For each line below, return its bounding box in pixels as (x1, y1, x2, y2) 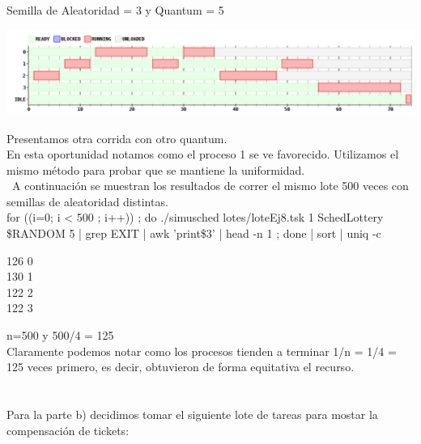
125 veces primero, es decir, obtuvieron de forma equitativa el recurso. (6, 358, 355, 375)
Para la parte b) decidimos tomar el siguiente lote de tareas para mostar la (6, 406, 378, 422)
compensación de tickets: (6, 421, 130, 438)
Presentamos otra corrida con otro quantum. (6, 129, 228, 146)
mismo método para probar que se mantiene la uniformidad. (6, 161, 305, 178)
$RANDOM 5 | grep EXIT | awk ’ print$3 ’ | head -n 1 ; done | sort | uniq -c (6, 225, 381, 242)
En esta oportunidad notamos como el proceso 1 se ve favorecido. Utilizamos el (6, 146, 399, 163)
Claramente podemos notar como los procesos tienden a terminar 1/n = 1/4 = (6, 342, 397, 359)
